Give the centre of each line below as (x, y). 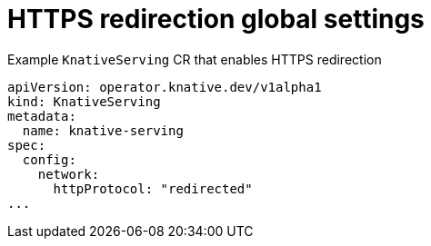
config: (49, 159)
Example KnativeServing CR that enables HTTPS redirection (195, 59)
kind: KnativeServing (84, 101)
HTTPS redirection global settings (216, 19)
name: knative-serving (103, 130)
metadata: (42, 116)
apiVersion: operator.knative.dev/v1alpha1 (165, 87)
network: (69, 174)
